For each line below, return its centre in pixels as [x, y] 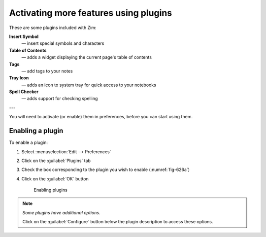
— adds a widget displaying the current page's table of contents [87, 57]
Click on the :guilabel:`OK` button [55, 179]
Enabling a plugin [36, 131]
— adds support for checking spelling [60, 99]
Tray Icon [19, 78]
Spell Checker [24, 92]
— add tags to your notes [47, 71]
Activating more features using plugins [91, 13]
